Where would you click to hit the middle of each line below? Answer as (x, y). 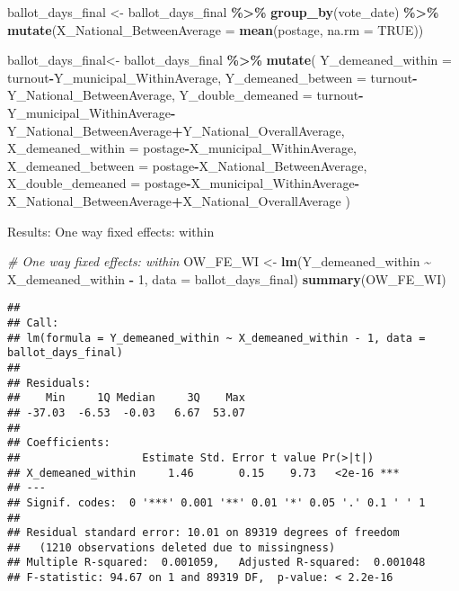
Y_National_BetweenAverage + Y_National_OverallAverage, (176, 130)
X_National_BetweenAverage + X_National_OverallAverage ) (179, 200)
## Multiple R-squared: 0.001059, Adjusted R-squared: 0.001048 (216, 563)
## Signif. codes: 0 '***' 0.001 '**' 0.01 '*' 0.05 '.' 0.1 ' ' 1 (216, 502)
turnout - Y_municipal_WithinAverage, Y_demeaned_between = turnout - (212, 77)
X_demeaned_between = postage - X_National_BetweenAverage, (187, 165)
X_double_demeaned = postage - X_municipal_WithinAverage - (184, 183)
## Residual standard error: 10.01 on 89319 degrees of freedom (203, 533)
